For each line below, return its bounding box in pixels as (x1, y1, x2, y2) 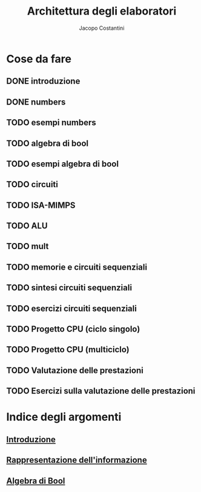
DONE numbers (6, 97, 66, 107)
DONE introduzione (6, 76, 81, 86)
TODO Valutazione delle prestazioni (6, 365, 143, 375)
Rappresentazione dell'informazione (6, 455, 147, 465)
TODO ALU (6, 220, 48, 231)
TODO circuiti (6, 179, 59, 190)
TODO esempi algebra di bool (6, 159, 119, 169)
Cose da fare (6, 52, 71, 66)
